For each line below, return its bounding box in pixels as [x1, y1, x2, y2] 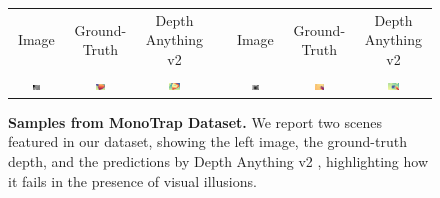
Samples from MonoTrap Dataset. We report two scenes [8, 111, 382, 132]
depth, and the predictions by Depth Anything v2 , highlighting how [8, 151, 429, 172]
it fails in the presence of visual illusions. [8, 170, 257, 191]
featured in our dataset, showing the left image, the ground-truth [8, 131, 407, 152]
